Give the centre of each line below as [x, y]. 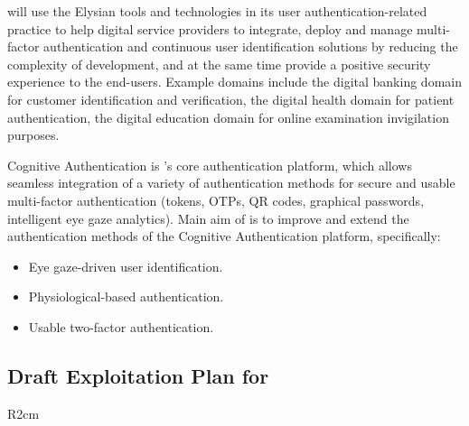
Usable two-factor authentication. [121, 326]
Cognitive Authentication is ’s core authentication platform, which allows [210, 165]
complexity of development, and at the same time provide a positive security [219, 64]
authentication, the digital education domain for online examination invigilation [228, 117]
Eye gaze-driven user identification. [126, 266]
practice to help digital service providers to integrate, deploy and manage [210, 28]
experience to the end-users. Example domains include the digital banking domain [234, 82]
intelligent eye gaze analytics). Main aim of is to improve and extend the [208, 218]
